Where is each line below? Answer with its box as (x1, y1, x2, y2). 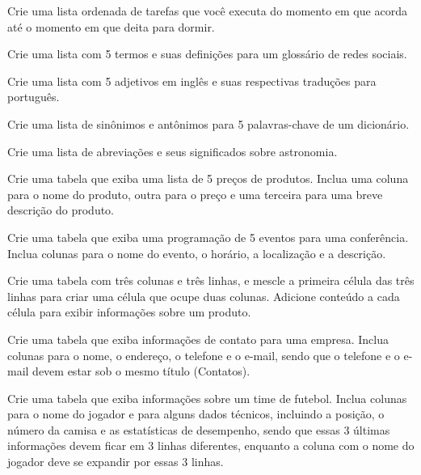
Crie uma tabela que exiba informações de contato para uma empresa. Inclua (7, 330, 389, 347)
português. (7, 88, 60, 105)
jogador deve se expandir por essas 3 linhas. (7, 453, 224, 470)
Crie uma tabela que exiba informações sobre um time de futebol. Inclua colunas (7, 389, 407, 406)
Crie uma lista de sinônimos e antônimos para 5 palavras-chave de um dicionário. (7, 115, 410, 132)
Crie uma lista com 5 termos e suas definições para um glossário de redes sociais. (7, 45, 407, 62)
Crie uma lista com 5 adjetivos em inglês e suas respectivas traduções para (7, 72, 377, 89)
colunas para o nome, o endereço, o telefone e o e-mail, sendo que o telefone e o (7, 346, 400, 363)
